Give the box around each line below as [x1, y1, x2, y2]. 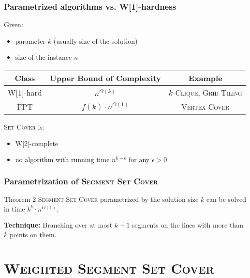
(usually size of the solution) [53, 35, 138, 46]
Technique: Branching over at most [4, 220, 113, 230]
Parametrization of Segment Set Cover [4, 175, 158, 187]
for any [129, 154, 150, 164]
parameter [15, 35, 46, 46]
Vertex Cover [181, 101, 230, 112]
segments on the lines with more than [132, 220, 243, 230]
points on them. [9, 229, 57, 239]
